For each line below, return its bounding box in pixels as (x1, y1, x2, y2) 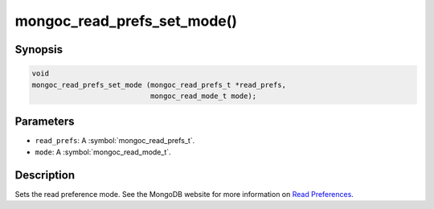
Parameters (14, 115, 75, 129)
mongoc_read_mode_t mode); (149, 91, 257, 100)
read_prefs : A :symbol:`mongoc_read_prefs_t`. (35, 136, 195, 145)
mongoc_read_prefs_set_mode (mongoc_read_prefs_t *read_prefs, (31, 80, 287, 89)
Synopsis (14, 43, 63, 56)
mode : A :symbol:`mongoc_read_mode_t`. (35, 147, 172, 157)
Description (14, 168, 76, 182)
